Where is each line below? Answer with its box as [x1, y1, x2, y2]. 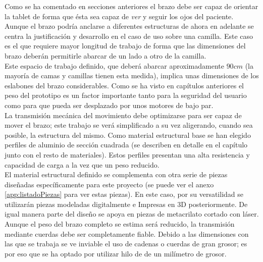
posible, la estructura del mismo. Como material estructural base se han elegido [5, 129, 251, 140]
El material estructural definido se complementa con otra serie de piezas [5, 169, 228, 180]
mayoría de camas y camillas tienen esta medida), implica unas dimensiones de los [5, 70, 259, 81]
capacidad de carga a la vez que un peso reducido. [5, 159, 160, 170]
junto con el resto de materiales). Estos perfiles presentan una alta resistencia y [5, 149, 250, 160]
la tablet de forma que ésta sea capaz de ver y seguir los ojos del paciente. [5, 11, 234, 21]
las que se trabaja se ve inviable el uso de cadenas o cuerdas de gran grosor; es [5, 238, 247, 249]
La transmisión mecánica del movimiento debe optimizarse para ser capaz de [5, 110, 242, 120]
